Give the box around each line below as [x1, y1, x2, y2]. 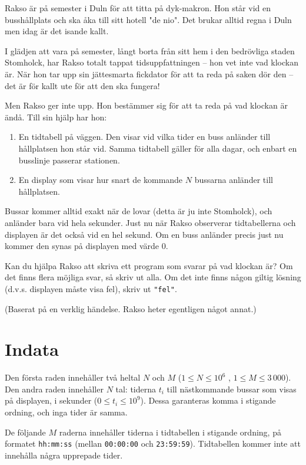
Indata [5, 337, 59, 361]
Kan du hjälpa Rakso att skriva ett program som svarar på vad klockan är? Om [5, 259, 293, 271]
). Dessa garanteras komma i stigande [140, 394, 276, 407]
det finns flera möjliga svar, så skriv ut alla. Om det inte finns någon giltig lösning [5, 271, 301, 283]
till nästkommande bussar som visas [167, 382, 297, 395]
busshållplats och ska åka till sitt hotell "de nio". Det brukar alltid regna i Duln [5, 13, 292, 25]
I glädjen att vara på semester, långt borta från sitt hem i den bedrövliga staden [5, 44, 295, 57]
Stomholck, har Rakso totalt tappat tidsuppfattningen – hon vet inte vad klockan [5, 56, 298, 68]
